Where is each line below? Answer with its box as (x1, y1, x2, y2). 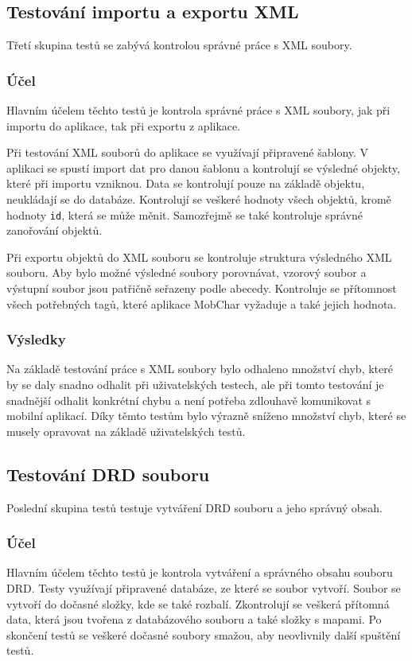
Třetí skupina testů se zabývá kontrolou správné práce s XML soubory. (6, 37, 352, 53)
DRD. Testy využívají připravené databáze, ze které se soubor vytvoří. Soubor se (6, 580, 401, 596)
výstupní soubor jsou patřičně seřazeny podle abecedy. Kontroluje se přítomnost (6, 280, 397, 297)
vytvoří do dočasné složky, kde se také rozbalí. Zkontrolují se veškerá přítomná (6, 595, 390, 612)
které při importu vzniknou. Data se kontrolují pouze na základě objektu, (6, 175, 365, 192)
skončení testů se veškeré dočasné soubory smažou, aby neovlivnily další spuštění (6, 626, 401, 643)
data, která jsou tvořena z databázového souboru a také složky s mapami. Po (6, 611, 382, 628)
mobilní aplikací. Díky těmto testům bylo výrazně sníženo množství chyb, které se (6, 407, 406, 424)
